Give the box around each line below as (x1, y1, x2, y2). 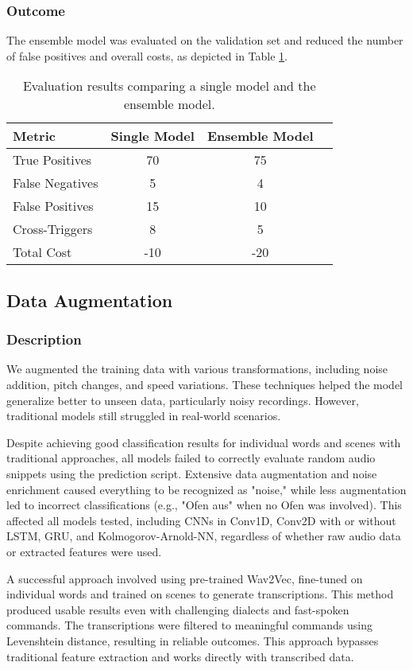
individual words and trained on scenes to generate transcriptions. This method (6, 586, 394, 602)
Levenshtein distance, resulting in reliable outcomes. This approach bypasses (6, 632, 379, 649)
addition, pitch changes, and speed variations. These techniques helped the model (6, 376, 403, 392)
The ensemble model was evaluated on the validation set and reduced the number (6, 32, 403, 49)
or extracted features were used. (6, 543, 162, 559)
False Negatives (13, 173, 98, 193)
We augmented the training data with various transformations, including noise (6, 360, 388, 377)
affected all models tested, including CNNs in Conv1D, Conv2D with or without (6, 512, 396, 528)
